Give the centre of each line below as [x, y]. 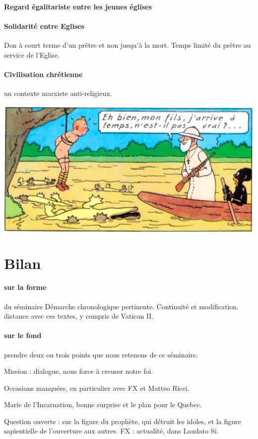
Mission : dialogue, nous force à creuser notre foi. [79, 371]
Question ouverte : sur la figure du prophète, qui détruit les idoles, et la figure [123, 421]
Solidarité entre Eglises [44, 26]
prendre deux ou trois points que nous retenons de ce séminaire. [101, 354]
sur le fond [23, 335]
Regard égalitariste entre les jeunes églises [78, 6]
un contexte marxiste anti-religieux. [58, 93]
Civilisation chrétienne [43, 74]
